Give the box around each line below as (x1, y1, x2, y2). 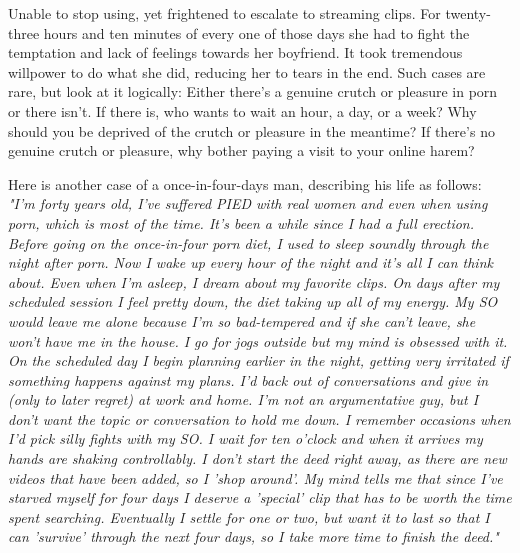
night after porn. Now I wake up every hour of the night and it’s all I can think (8, 252, 493, 273)
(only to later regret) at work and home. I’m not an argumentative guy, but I (8, 389, 479, 410)
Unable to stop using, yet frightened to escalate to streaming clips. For (8, 3, 441, 23)
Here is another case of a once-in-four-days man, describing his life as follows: (8, 173, 482, 194)
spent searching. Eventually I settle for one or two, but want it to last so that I (8, 506, 490, 527)
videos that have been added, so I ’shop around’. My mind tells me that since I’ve (8, 467, 503, 488)
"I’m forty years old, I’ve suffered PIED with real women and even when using (8, 193, 488, 214)
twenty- (445, 3, 491, 23)
